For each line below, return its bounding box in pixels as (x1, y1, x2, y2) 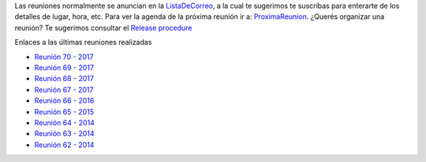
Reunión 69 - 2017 (34, 63, 95, 72)
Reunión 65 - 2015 (34, 107, 95, 116)
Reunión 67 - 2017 (34, 85, 94, 94)
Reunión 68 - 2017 (34, 74, 95, 83)
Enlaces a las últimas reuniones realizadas (14, 38, 152, 47)
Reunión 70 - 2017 (34, 52, 94, 61)
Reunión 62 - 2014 (34, 140, 95, 149)
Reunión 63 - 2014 (34, 129, 95, 138)
